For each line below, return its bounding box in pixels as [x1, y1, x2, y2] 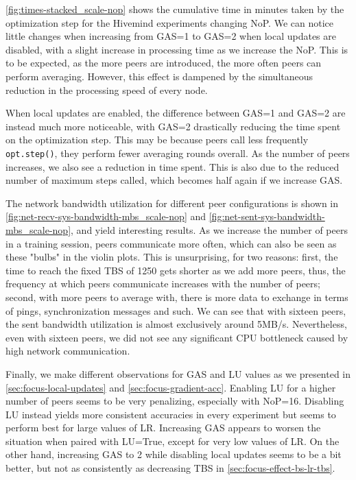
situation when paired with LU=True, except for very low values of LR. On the [5, 433, 340, 448]
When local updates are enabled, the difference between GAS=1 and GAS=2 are [5, 106, 346, 120]
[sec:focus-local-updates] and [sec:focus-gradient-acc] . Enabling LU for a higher [5, 380, 336, 394]
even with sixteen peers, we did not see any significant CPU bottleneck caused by [5, 330, 348, 344]
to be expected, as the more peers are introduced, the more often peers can [5, 56, 322, 70]
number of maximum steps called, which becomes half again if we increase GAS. [5, 173, 343, 187]
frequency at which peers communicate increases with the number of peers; [5, 276, 320, 291]
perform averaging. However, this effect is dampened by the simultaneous [5, 69, 313, 83]
